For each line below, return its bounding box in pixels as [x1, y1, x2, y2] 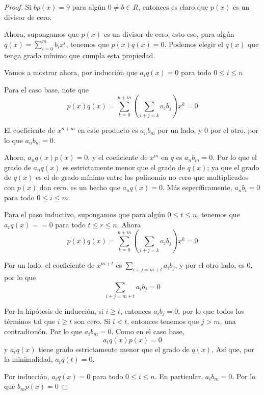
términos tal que [4, 316, 56, 327]
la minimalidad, [4, 354, 53, 364]
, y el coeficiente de [88, 152, 148, 162]
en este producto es [77, 125, 138, 135]
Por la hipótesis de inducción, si [4, 305, 103, 316]
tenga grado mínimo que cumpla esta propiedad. [4, 50, 155, 60]
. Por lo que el [213, 152, 257, 162]
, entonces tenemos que [127, 316, 199, 327]
